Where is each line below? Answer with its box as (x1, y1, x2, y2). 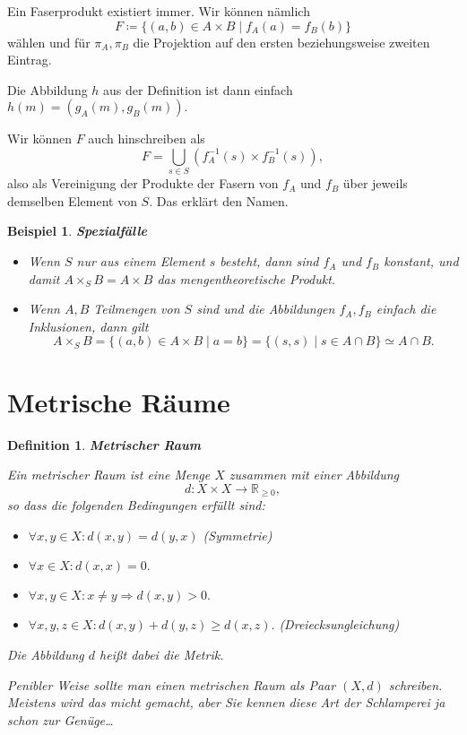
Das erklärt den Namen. (156, 191, 289, 210)
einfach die (376, 299, 437, 318)
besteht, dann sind (220, 252, 319, 271)
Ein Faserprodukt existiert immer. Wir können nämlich (7, 2, 310, 20)
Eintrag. (7, 50, 52, 69)
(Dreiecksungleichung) (279, 615, 400, 634)
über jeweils (342, 174, 408, 193)
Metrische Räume (7, 383, 230, 419)
